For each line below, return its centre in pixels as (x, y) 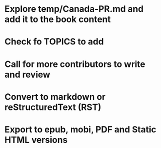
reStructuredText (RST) (53, 107)
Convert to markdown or (55, 97)
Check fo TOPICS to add (54, 42)
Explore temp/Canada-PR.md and (74, 9)
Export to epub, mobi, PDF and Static (80, 129)
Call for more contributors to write (75, 64)
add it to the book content (58, 19)
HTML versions (36, 140)
